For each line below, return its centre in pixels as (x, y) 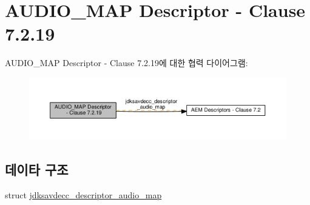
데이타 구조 (37, 169)
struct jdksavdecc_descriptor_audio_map (83, 194)
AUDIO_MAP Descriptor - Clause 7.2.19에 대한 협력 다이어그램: (126, 63)
